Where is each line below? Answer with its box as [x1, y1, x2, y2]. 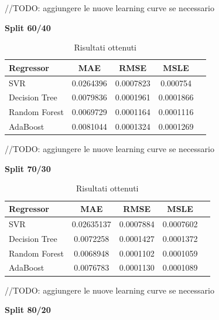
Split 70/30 [5, 162, 51, 174]
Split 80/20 [5, 304, 51, 316]
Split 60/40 [5, 21, 51, 33]
